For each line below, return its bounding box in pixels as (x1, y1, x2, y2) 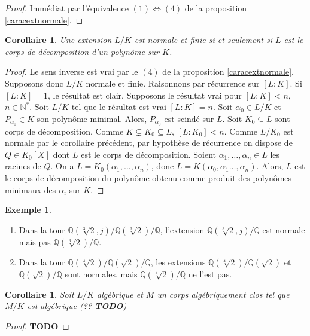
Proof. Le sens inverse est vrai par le (5, 65, 138, 78)
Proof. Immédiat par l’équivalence (5, 2, 129, 14)
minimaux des (5, 183, 56, 196)
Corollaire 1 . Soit (5, 288, 74, 300)
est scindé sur (164, 112, 214, 124)
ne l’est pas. (188, 267, 232, 280)
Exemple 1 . (5, 203, 51, 216)
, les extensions (150, 255, 206, 268)
